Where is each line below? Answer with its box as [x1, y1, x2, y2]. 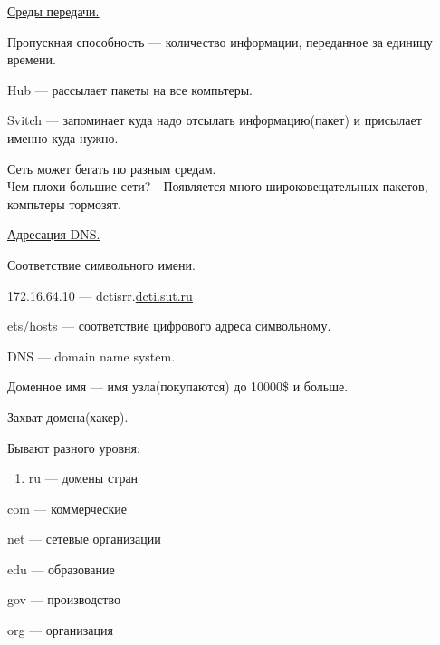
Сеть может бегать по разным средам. [7, 159, 216, 178]
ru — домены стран [28, 468, 139, 487]
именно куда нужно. [7, 128, 119, 147]
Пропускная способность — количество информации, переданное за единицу [7, 32, 433, 51]
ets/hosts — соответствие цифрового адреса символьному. [7, 316, 331, 335]
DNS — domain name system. [7, 346, 176, 365]
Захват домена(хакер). [7, 407, 129, 426]
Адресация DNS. [7, 225, 100, 244]
